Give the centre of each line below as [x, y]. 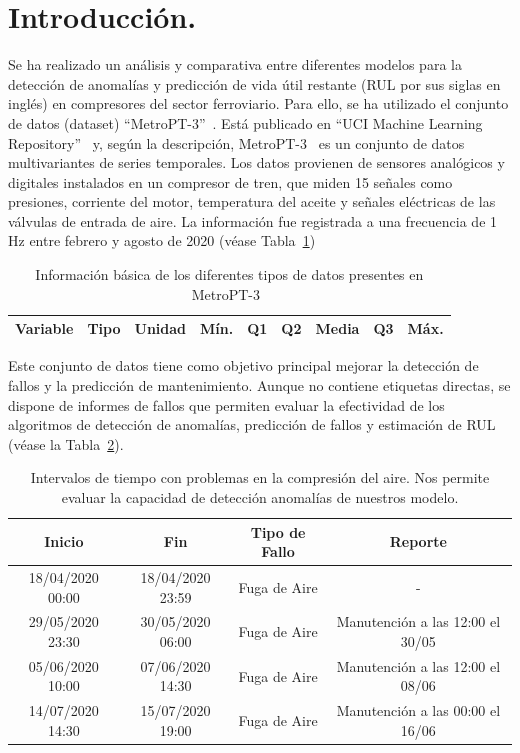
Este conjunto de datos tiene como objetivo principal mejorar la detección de [243, 365]
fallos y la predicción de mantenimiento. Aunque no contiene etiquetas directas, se [259, 384]
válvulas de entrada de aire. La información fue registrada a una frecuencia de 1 [253, 220]
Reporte [418, 541]
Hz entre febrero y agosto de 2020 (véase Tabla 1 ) [162, 240]
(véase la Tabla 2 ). [66, 443]
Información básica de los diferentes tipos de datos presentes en [229, 274]
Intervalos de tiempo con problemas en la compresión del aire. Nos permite [260, 477]
